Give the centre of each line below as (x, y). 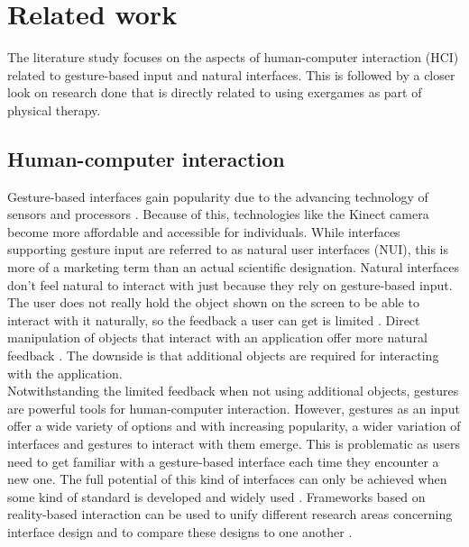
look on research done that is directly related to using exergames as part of (215, 92)
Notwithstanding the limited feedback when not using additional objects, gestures (233, 391)
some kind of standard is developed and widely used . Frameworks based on (216, 496)
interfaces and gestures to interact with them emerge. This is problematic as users (234, 444)
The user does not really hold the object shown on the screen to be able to (213, 302)
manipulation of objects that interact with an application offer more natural (217, 337)
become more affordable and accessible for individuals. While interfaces (204, 231)
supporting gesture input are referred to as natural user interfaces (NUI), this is (228, 249)
